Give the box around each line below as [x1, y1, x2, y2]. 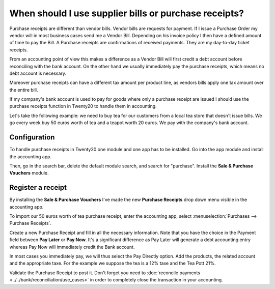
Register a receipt [9, 183, 67, 192]
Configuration [9, 133, 55, 142]
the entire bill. [9, 86, 38, 93]
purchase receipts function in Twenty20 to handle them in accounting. [9, 103, 157, 109]
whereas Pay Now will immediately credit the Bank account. [9, 244, 135, 250]
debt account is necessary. [9, 70, 66, 76]
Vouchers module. [9, 170, 49, 176]
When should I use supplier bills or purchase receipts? [9, 8, 244, 19]
